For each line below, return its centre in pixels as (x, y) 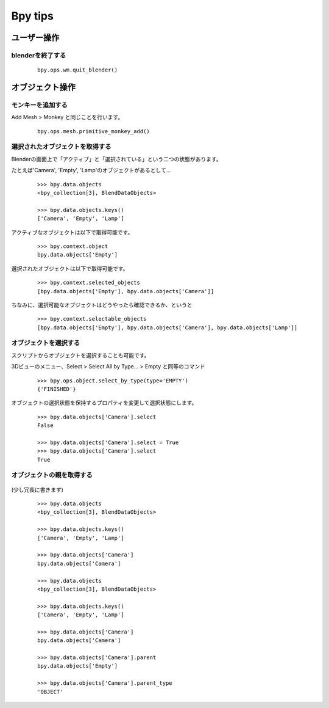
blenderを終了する (39, 55)
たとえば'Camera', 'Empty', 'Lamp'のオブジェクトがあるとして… (91, 170)
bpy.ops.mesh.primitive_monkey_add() (94, 131)
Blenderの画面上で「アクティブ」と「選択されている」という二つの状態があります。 (116, 159)
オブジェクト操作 (43, 87)
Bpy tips (33, 16)
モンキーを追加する (40, 105)
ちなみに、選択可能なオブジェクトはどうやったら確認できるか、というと (102, 305)
